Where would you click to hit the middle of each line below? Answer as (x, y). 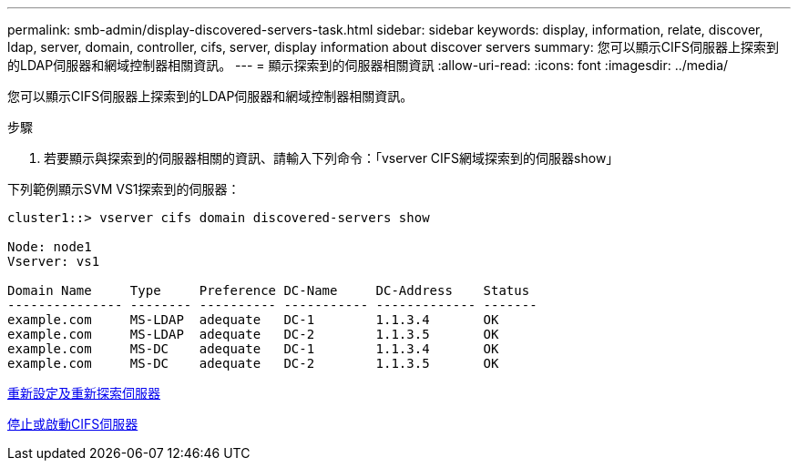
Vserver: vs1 (54, 261)
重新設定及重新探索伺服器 (84, 393)
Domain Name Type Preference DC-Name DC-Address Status (269, 290)
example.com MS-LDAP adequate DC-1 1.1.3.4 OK (253, 320)
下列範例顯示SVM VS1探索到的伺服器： (124, 189)
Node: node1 (50, 247)
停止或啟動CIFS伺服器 (73, 424)
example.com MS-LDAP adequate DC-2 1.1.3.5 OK (253, 334)
